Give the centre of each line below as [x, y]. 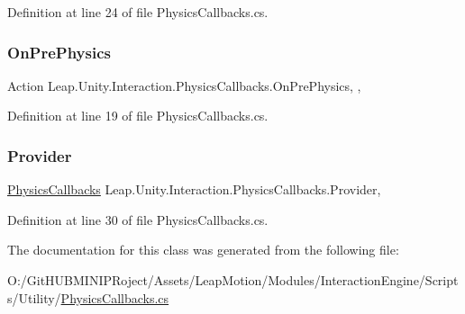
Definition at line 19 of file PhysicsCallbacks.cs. [138, 116]
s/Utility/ [34, 297]
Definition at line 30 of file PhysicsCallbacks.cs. [138, 219]
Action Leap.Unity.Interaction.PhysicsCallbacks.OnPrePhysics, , [184, 85]
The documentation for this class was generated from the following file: [203, 250]
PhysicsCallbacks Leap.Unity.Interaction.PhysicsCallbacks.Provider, [194, 189]
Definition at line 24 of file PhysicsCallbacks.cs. [138, 12]
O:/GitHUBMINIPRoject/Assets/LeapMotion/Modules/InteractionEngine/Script [233, 280]
